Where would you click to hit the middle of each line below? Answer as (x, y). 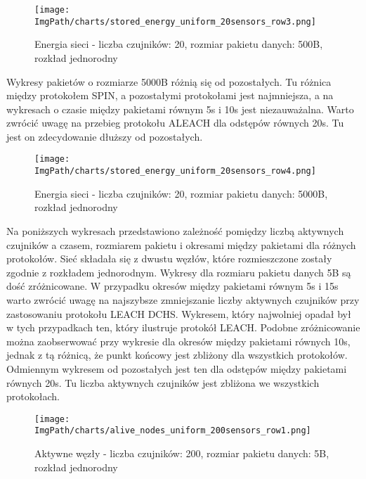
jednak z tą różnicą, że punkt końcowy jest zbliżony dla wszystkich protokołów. (177, 355)
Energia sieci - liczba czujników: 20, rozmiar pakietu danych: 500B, (179, 44)
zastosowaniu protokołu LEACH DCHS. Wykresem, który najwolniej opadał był (179, 313)
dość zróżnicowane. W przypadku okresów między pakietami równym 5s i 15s (172, 286)
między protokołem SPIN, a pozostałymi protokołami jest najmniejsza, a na (170, 95)
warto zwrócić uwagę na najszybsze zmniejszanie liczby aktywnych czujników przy (183, 299)
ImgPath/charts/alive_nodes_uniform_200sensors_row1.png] (173, 431)
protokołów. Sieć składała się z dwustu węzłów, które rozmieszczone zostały (169, 258)
